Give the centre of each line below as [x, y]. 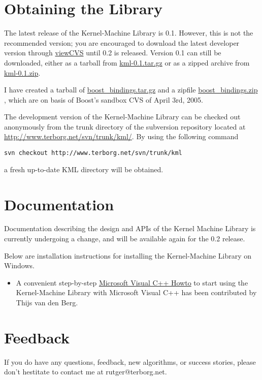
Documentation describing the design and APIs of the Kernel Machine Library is [130, 228]
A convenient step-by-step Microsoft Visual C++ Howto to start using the [132, 282]
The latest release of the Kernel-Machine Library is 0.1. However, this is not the [129, 33]
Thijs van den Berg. [47, 302]
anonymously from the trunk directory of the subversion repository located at [125, 126]
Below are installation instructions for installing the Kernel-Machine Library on [128, 255]
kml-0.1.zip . [22, 72]
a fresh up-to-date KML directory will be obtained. [84, 169]
